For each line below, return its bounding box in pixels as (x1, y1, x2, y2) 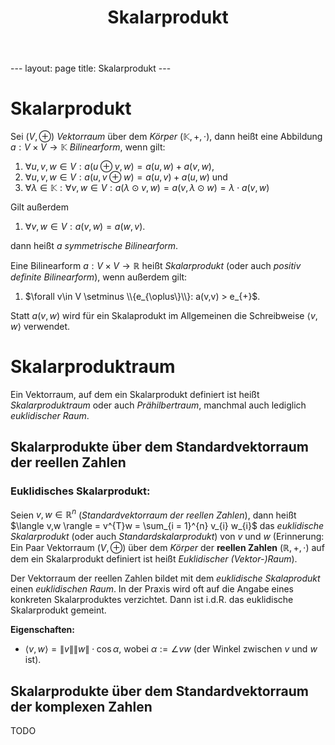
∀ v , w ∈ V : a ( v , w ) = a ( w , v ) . (24, 221, 146, 233)
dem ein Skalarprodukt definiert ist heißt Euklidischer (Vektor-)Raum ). (10, 553, 298, 565)
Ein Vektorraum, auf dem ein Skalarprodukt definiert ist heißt (10, 389, 260, 401)
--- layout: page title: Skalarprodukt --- (10, 62, 172, 75)
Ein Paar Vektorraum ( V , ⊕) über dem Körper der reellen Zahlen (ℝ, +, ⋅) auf (10, 542, 325, 554)
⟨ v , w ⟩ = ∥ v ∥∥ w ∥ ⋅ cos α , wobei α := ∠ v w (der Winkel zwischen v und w (24, 643, 318, 655)
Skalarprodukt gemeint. (10, 604, 107, 616)
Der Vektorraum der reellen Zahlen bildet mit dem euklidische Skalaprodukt (10, 572, 321, 585)
